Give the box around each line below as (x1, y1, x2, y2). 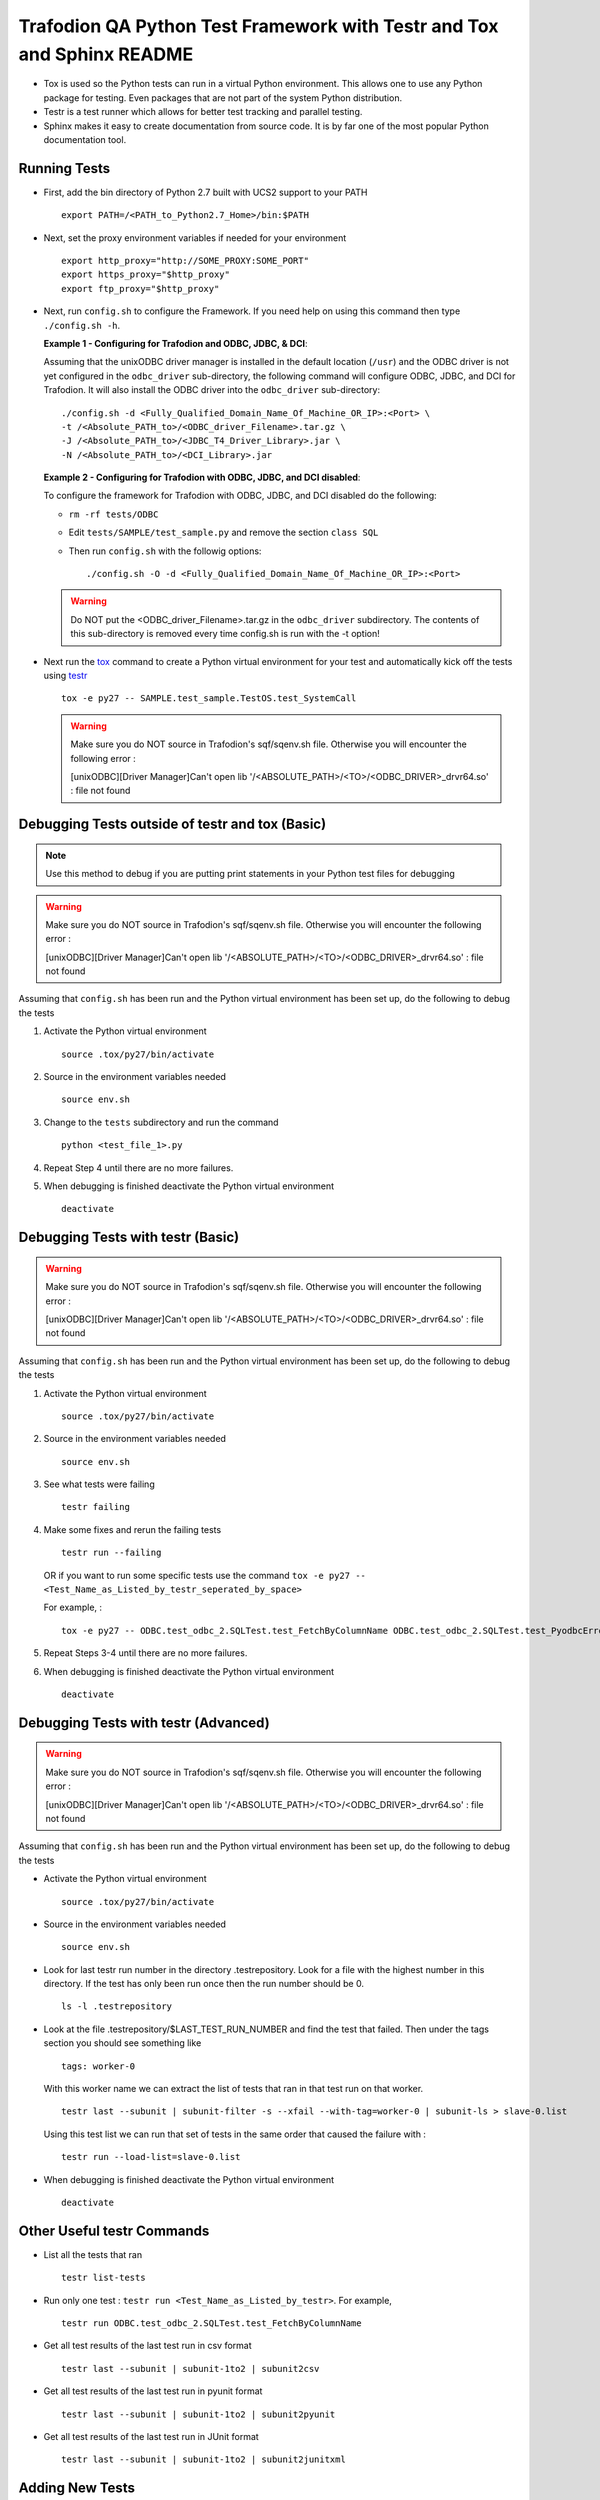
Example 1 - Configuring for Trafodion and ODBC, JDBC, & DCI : (43, 337, 308, 349)
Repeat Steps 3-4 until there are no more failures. (43, 1647, 248, 1659)
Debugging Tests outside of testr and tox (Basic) (18, 816, 327, 833)
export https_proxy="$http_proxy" (61, 269, 230, 280)
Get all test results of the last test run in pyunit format (43, 2385, 263, 2397)
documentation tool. (43, 133, 127, 145)
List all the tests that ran (43, 2248, 143, 2260)
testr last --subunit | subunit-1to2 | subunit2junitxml (61, 2454, 347, 2465)
